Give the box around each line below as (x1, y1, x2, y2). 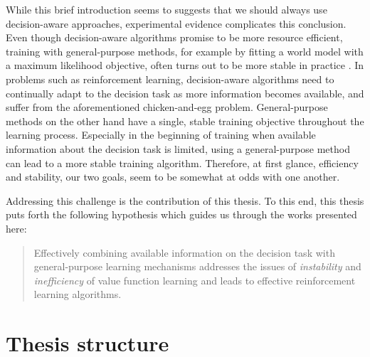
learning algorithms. (33, 287, 122, 302)
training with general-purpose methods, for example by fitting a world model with (6, 43, 364, 58)
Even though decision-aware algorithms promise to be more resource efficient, (6, 30, 343, 45)
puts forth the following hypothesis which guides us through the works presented (6, 207, 357, 222)
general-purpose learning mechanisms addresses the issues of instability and (33, 259, 361, 274)
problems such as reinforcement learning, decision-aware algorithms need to (6, 71, 334, 86)
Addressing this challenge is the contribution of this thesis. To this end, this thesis (6, 193, 364, 208)
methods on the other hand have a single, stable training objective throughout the (6, 113, 364, 128)
